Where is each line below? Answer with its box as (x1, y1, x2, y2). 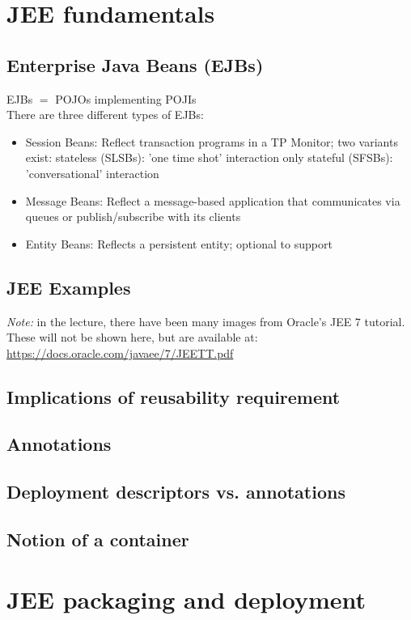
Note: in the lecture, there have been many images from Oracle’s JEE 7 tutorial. (6, 312, 405, 329)
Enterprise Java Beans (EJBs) (6, 52, 264, 77)
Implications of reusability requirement (6, 384, 341, 409)
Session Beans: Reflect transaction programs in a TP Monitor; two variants (25, 133, 398, 150)
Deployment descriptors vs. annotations (6, 479, 345, 504)
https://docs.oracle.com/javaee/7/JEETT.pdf (6, 344, 234, 361)
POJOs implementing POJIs (55, 90, 197, 107)
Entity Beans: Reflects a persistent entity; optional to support (25, 235, 333, 252)
